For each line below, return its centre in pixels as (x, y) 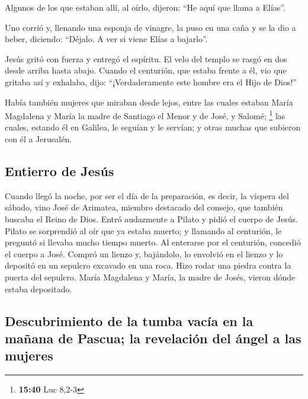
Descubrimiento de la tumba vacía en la (129, 320)
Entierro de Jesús (60, 170)
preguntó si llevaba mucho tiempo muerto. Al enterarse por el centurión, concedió (153, 242)
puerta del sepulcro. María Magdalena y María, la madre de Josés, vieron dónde (150, 277)
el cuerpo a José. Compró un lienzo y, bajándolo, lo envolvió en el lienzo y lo (144, 253)
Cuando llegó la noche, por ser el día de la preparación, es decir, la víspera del (147, 195)
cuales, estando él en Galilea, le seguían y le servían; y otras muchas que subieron (153, 127)
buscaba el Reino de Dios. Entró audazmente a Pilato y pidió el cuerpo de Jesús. (151, 218)
